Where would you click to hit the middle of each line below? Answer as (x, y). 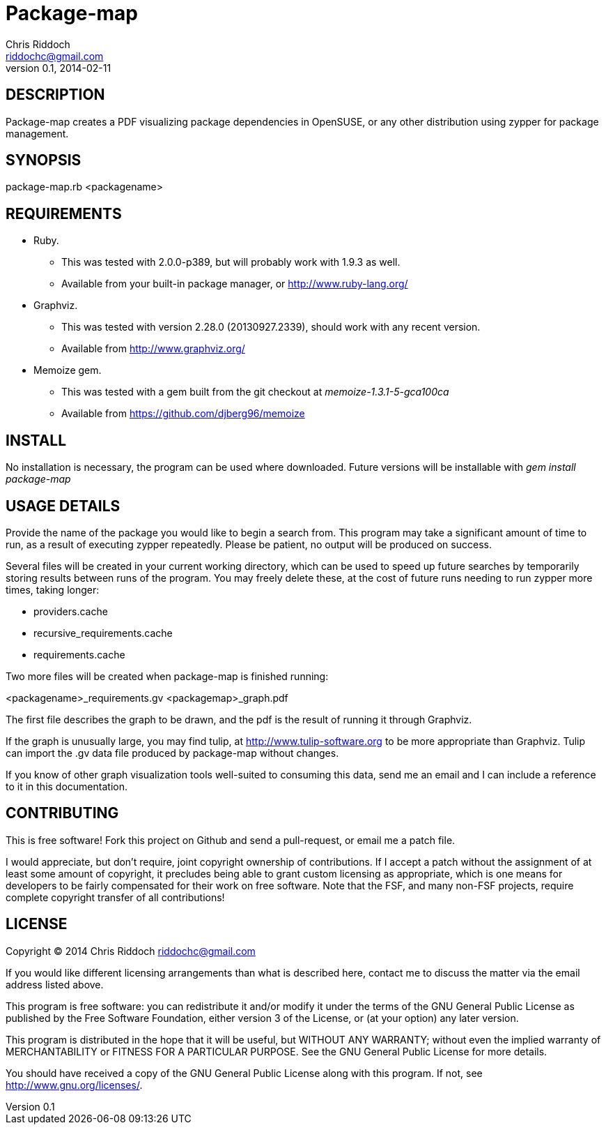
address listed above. (55, 984)
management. (37, 133)
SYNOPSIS (44, 160)
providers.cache (71, 611)
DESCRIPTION (55, 95)
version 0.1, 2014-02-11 (59, 68)
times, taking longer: (53, 589)
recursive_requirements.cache (103, 633)
